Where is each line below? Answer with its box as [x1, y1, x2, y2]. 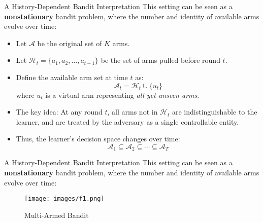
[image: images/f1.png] [24, 195, 105, 203]
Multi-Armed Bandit [24, 209, 89, 220]
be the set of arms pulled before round [101, 55, 220, 65]
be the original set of [37, 38, 102, 48]
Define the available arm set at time [16, 71, 128, 82]
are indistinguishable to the [172, 106, 257, 117]
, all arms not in [107, 106, 158, 117]
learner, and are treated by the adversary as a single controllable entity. [16, 116, 239, 127]
